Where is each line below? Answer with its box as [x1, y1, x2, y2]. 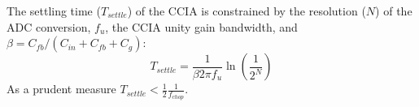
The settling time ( [7, 2, 101, 19]
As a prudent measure [7, 80, 116, 97]
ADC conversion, [7, 18, 91, 35]
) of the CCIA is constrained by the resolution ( [127, 2, 366, 19]
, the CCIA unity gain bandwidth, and [105, 18, 298, 35]
